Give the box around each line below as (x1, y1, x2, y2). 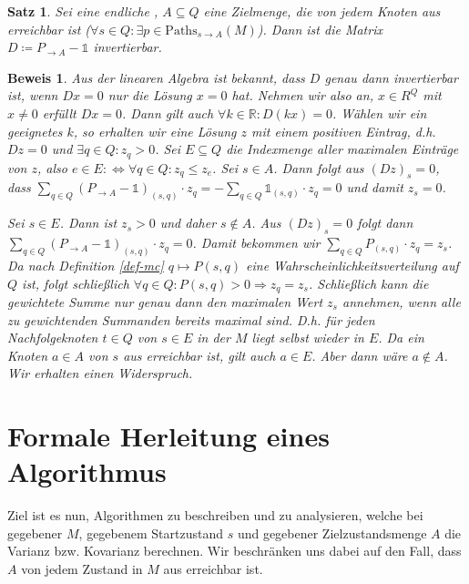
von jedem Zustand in (21, 559, 143, 579)
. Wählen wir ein (332, 103, 427, 122)
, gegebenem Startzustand (78, 523, 223, 542)
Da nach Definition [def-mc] (7, 255, 164, 274)
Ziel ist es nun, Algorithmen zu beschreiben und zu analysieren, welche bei (7, 506, 423, 525)
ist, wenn (7, 86, 58, 105)
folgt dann (357, 213, 413, 232)
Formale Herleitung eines (7, 417, 330, 455)
